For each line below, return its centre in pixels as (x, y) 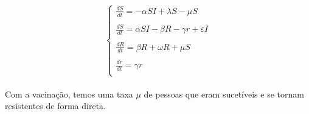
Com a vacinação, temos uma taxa (69, 94)
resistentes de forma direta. (55, 106)
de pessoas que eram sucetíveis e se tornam (224, 94)
